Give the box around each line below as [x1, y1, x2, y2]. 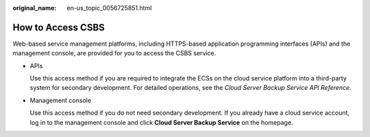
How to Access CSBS [12, 21, 106, 33]
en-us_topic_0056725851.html [66, 4, 152, 12]
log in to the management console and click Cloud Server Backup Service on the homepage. [29, 118, 294, 126]
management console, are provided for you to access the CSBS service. [12, 49, 217, 57]
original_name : [12, 4, 57, 12]
